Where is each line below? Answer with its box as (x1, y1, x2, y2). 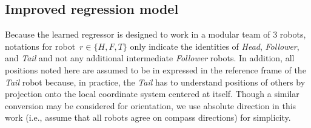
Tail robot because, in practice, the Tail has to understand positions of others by (5, 75, 306, 88)
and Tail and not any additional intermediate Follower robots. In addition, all (5, 52, 295, 64)
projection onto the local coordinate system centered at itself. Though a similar (5, 87, 299, 100)
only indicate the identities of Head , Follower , (130, 39, 299, 52)
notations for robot (5, 39, 76, 52)
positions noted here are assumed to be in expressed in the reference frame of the (5, 63, 306, 76)
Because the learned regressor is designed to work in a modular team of (5, 28, 270, 41)
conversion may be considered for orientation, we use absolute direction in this (5, 99, 296, 112)
